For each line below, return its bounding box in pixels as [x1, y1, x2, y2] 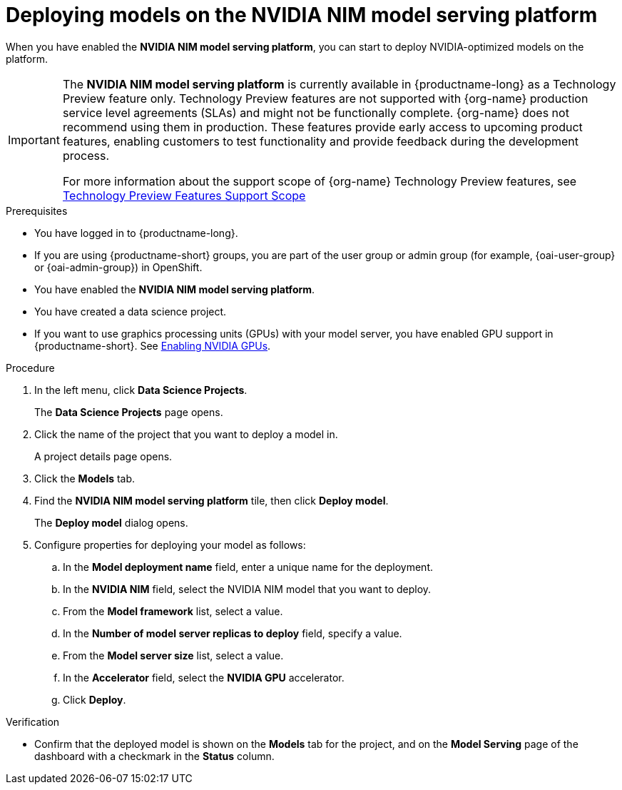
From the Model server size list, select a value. [63, 649, 284, 662]
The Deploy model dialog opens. [34, 516, 188, 529]
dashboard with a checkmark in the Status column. [34, 749, 275, 762]
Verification [6, 715, 60, 728]
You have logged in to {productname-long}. [34, 226, 238, 239]
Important [8, 132, 60, 147]
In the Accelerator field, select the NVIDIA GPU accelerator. [63, 671, 345, 684]
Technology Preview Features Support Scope [62, 188, 306, 203]
